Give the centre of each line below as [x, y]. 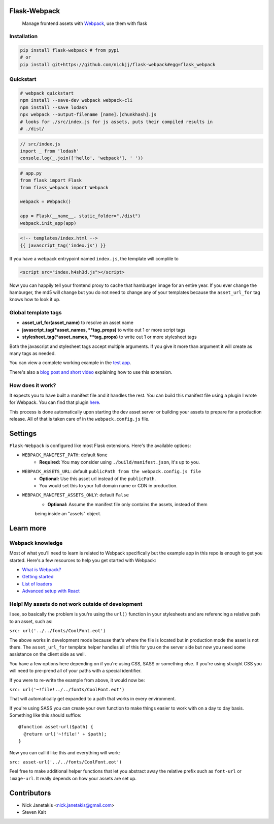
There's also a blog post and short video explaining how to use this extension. [91, 372]
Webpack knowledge [36, 543]
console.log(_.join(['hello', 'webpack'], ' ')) [82, 158]
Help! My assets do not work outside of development [76, 604]
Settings [23, 433]
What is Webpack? [42, 570]
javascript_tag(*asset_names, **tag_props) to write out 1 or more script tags [104, 330]
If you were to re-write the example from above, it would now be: [77, 680]
